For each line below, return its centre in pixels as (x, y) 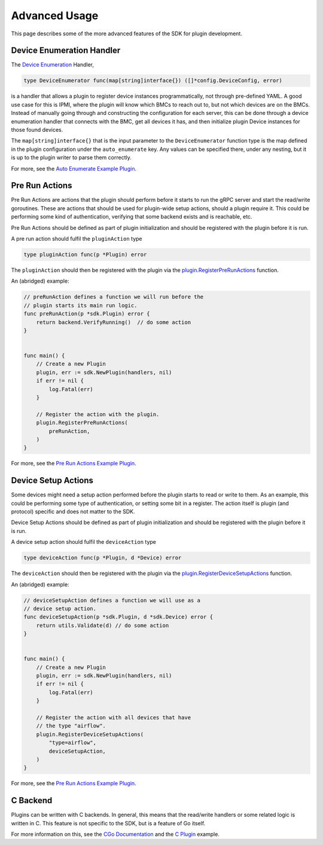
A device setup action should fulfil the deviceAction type (84, 542)
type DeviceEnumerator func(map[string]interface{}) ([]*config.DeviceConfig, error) (153, 81)
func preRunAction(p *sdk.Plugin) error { (87, 314)
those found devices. (37, 129)
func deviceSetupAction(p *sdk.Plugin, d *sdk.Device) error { (118, 617)
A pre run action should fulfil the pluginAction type (77, 239)
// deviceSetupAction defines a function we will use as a (112, 600)
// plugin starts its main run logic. (80, 305)
